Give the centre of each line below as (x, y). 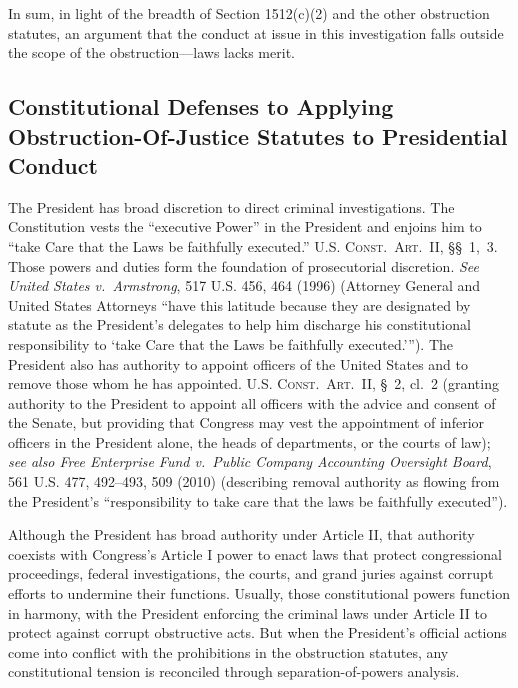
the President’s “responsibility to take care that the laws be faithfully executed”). (258, 500)
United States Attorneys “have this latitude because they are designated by (239, 304)
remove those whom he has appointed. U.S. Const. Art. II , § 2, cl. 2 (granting (253, 383)
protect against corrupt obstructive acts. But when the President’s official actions (257, 632)
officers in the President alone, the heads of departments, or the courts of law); (249, 441)
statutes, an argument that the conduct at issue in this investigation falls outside (256, 32)
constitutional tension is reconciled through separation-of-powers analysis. (234, 671)
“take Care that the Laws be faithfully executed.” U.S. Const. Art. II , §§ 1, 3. (253, 245)
